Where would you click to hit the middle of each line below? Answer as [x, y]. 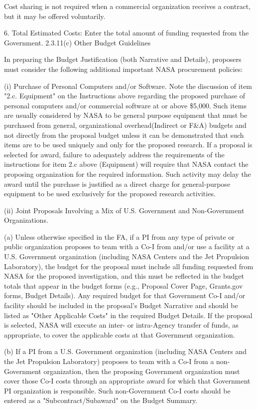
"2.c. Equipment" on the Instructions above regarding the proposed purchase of [125, 96]
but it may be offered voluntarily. [55, 16]
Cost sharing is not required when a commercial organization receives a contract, [128, 6]
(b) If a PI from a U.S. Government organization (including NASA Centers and [126, 351]
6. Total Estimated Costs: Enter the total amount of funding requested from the [127, 33]
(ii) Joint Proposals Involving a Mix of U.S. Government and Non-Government [124, 210]
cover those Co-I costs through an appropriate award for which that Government [127, 381]
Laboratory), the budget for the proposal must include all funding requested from [129, 266]
